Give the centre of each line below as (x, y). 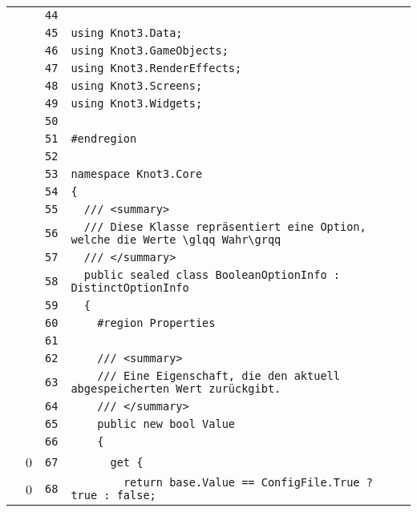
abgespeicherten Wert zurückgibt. (176, 389)
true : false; (113, 495)
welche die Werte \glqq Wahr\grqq (176, 240)
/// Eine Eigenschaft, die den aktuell (219, 376)
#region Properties (156, 323)
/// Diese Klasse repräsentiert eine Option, (225, 227)
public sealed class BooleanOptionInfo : (212, 275)
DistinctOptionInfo (130, 288)
